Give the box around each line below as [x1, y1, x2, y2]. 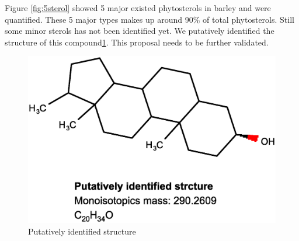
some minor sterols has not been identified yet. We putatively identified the [5, 25, 274, 37]
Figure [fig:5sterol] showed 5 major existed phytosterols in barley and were [5, 2, 271, 13]
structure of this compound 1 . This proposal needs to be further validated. [5, 36, 269, 48]
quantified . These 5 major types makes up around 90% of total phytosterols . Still [5, 13, 294, 25]
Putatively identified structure [28, 225, 136, 237]
